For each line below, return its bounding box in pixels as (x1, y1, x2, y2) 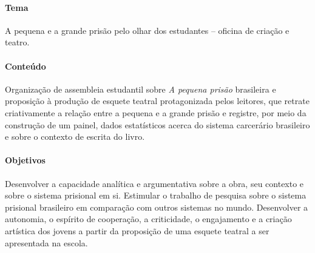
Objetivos (5, 154, 46, 166)
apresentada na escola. (5, 236, 88, 249)
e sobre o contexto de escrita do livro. (5, 130, 145, 143)
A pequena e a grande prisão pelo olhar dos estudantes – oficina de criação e (5, 24, 290, 36)
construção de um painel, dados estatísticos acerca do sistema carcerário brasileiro (5, 118, 310, 131)
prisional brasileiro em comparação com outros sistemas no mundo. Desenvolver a (5, 200, 308, 213)
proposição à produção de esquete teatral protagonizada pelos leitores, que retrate (5, 94, 310, 107)
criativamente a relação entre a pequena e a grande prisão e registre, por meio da (5, 106, 307, 119)
